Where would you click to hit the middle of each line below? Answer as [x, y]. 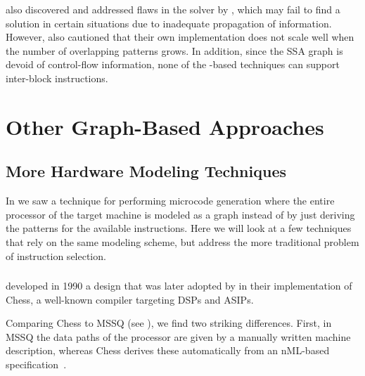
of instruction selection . [56, 255]
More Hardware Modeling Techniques [146, 171]
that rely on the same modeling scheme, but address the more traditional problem [182, 241]
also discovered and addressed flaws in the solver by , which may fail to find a [173, 9]
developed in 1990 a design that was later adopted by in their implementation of [179, 286]
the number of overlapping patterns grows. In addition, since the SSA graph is [174, 50]
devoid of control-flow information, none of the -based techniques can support [173, 64]
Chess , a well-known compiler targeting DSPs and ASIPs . [130, 299]
